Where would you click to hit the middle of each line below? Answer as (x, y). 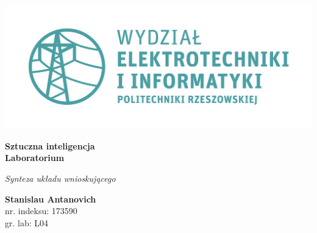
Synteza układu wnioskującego (60, 178)
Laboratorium (35, 158)
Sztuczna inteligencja (50, 145)
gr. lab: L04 (27, 222)
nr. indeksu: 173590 (41, 211)
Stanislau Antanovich (51, 199)
